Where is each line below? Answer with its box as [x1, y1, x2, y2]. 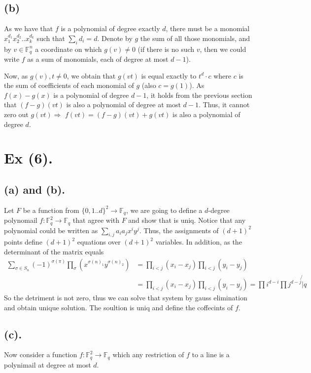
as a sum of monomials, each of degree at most [27, 54, 169, 64]
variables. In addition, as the [155, 237, 242, 247]
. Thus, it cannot [198, 99, 250, 110]
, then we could [200, 43, 246, 54]
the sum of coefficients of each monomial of [4, 80, 134, 90]
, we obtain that [67, 70, 116, 81]
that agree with [72, 215, 119, 225]
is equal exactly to [141, 70, 197, 81]
